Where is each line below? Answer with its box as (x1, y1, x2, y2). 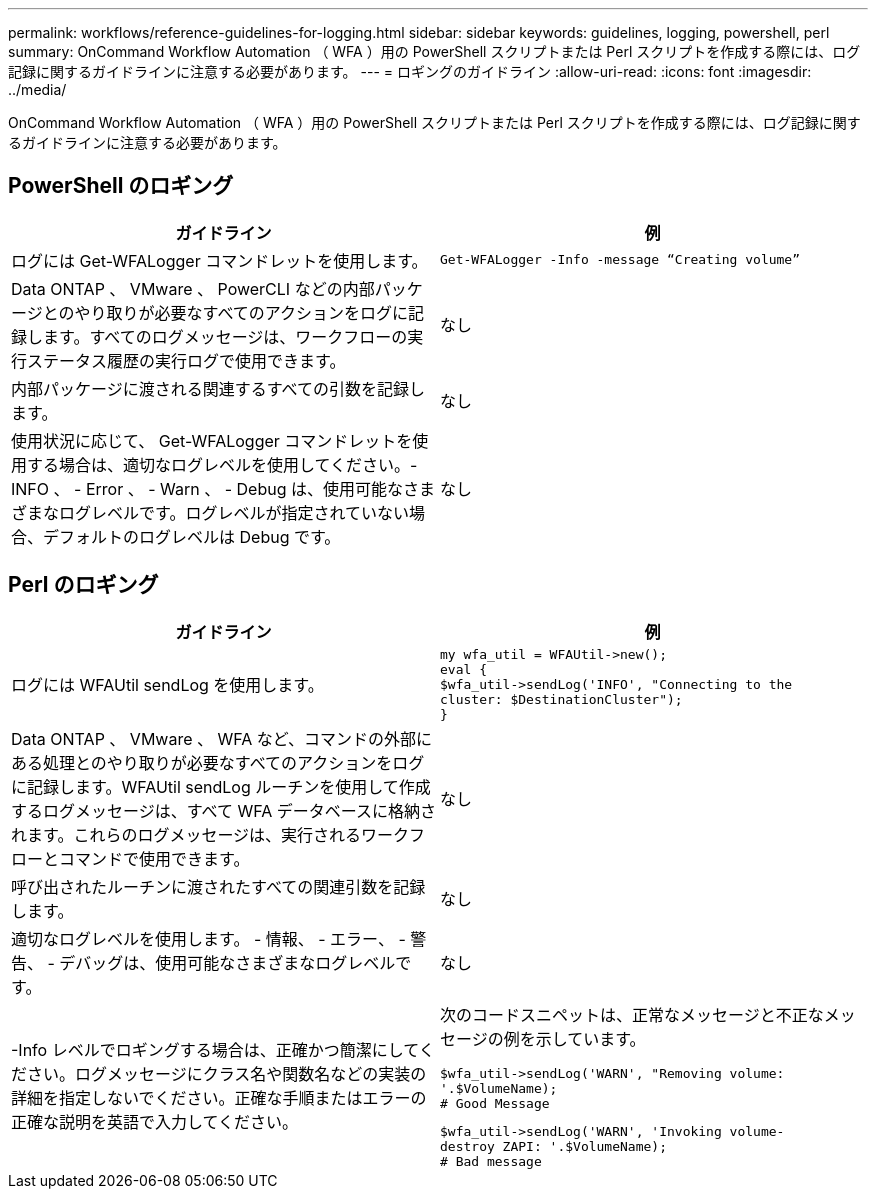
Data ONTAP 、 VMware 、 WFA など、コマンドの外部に (11, 728, 432, 749)
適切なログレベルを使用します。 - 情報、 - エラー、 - (11, 928, 406, 949)
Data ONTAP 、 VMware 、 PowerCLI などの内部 (11, 278, 375, 299)
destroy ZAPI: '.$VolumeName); (440, 1138, 667, 1154)
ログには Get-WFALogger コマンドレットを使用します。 (11, 250, 428, 271)
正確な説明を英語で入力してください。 (11, 1112, 299, 1133)
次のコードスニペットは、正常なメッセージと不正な (440, 1004, 824, 1025)
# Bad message (440, 1153, 542, 1169)
